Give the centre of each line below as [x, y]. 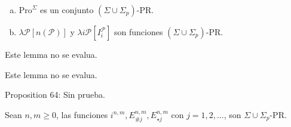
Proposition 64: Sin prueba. [55, 95]
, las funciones [82, 114]
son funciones [139, 32]
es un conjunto [67, 10]
